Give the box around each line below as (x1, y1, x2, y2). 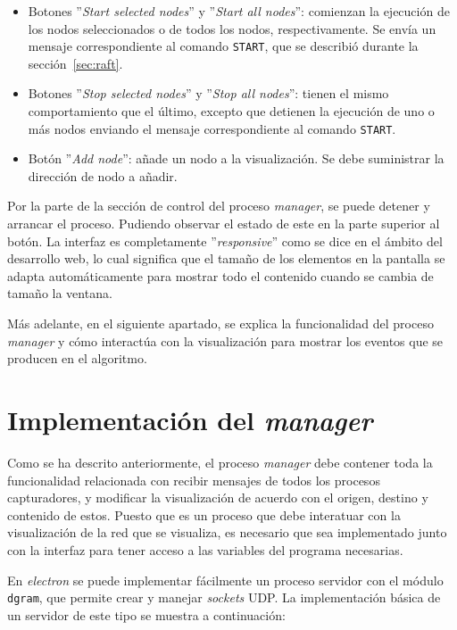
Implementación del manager (7, 402, 373, 438)
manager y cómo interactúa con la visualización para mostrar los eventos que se (7, 331, 444, 350)
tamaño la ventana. (7, 284, 112, 303)
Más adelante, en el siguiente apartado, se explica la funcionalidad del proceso (7, 314, 434, 333)
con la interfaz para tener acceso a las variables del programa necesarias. (7, 540, 403, 559)
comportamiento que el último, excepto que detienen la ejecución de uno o (28, 102, 435, 120)
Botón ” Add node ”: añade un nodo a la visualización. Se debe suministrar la (28, 149, 445, 168)
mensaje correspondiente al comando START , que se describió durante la (28, 37, 419, 55)
